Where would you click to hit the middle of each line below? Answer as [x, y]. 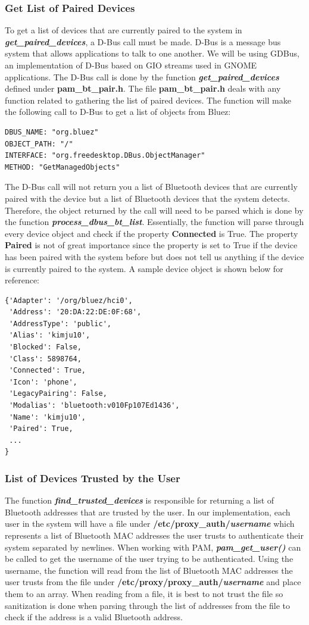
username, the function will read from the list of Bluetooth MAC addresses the [149, 570]
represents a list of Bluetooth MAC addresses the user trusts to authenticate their [154, 535]
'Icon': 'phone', [43, 382]
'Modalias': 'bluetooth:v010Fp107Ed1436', [94, 406]
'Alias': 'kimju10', [50, 335]
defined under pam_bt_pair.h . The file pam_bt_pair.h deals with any [143, 88]
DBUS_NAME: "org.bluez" [52, 132]
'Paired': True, [41, 429]
